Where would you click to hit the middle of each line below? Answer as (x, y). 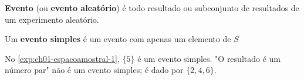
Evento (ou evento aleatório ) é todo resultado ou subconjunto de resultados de (152, 8)
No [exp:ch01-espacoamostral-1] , (62, 58)
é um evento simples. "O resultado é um (209, 58)
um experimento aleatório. (52, 19)
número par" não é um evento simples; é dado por (94, 70)
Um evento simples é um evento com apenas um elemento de (118, 39)
